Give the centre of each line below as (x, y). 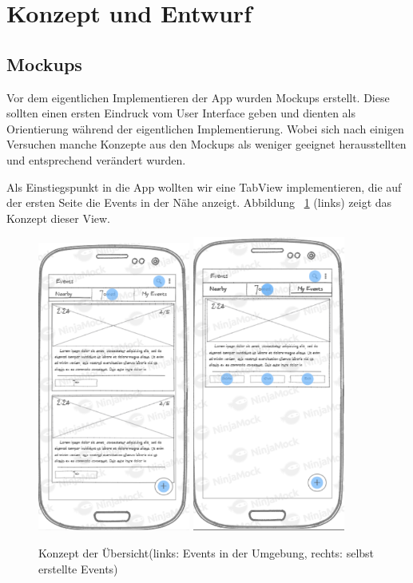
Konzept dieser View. (58, 218)
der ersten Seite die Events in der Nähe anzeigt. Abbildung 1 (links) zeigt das (199, 202)
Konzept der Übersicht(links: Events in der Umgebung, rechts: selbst (206, 552)
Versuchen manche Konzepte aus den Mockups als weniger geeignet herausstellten (206, 144)
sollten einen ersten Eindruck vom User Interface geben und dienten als (181, 113)
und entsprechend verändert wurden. (96, 159)
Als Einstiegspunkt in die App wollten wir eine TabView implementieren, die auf (204, 186)
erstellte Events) (78, 568)
